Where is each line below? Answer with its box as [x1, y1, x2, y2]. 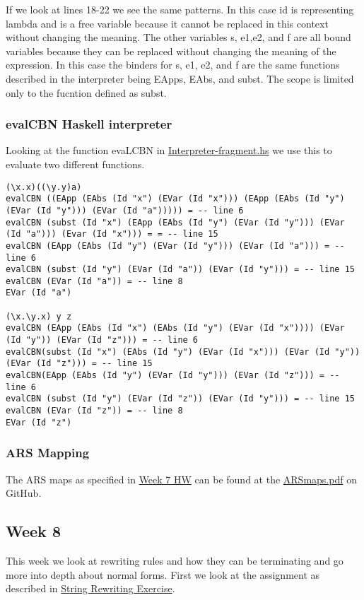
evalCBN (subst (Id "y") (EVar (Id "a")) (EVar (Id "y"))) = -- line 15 [6, 264, 355, 275]
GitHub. [6, 486, 42, 500]
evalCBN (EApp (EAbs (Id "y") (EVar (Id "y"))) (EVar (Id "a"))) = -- [6, 240, 345, 251]
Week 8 [6, 520, 61, 542]
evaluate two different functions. [6, 156, 145, 171]
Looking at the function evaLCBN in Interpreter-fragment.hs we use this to [6, 143, 332, 158]
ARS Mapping [6, 444, 90, 461]
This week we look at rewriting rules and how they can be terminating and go [6, 553, 344, 567]
